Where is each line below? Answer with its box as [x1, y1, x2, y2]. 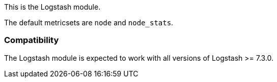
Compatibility [4, 35, 59, 46]
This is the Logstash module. [4, 3, 101, 11]
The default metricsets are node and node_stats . [4, 18, 174, 27]
